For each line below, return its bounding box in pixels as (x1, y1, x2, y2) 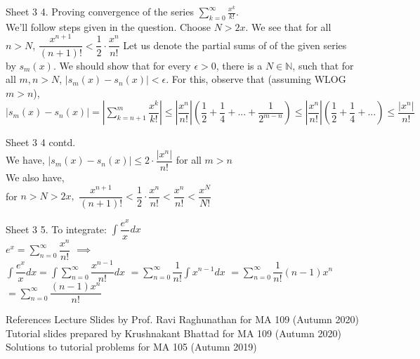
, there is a (216, 58, 263, 72)
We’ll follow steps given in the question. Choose (6, 19, 211, 34)
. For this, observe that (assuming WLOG (166, 72, 346, 86)
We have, (6, 152, 45, 167)
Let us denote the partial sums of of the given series (123, 37, 347, 52)
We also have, (6, 169, 65, 184)
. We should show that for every (53, 58, 191, 72)
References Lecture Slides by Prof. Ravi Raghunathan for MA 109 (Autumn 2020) (6, 312, 359, 327)
